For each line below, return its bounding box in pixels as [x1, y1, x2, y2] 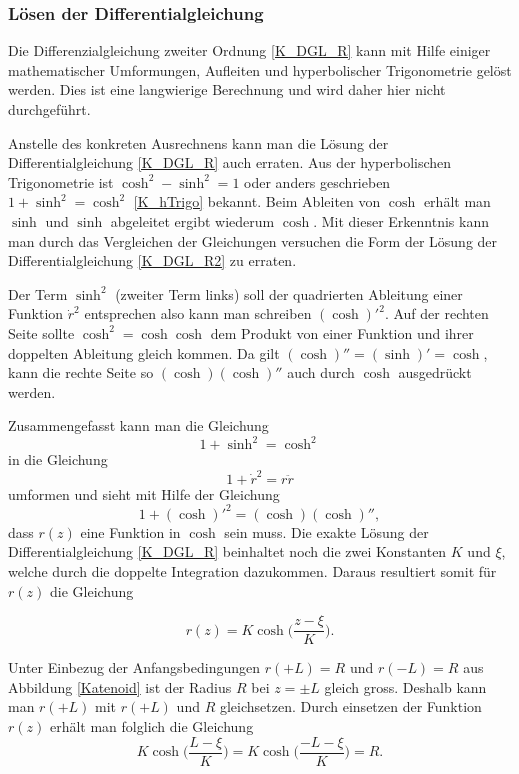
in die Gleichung [8, 449, 108, 470]
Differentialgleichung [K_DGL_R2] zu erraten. [8, 250, 297, 271]
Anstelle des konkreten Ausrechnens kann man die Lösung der [8, 132, 389, 153]
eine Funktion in [80, 521, 181, 542]
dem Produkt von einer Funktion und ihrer [210, 322, 474, 343]
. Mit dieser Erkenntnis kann [313, 210, 490, 231]
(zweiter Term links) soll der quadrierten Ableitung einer [115, 283, 463, 304]
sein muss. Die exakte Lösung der [224, 521, 429, 542]
